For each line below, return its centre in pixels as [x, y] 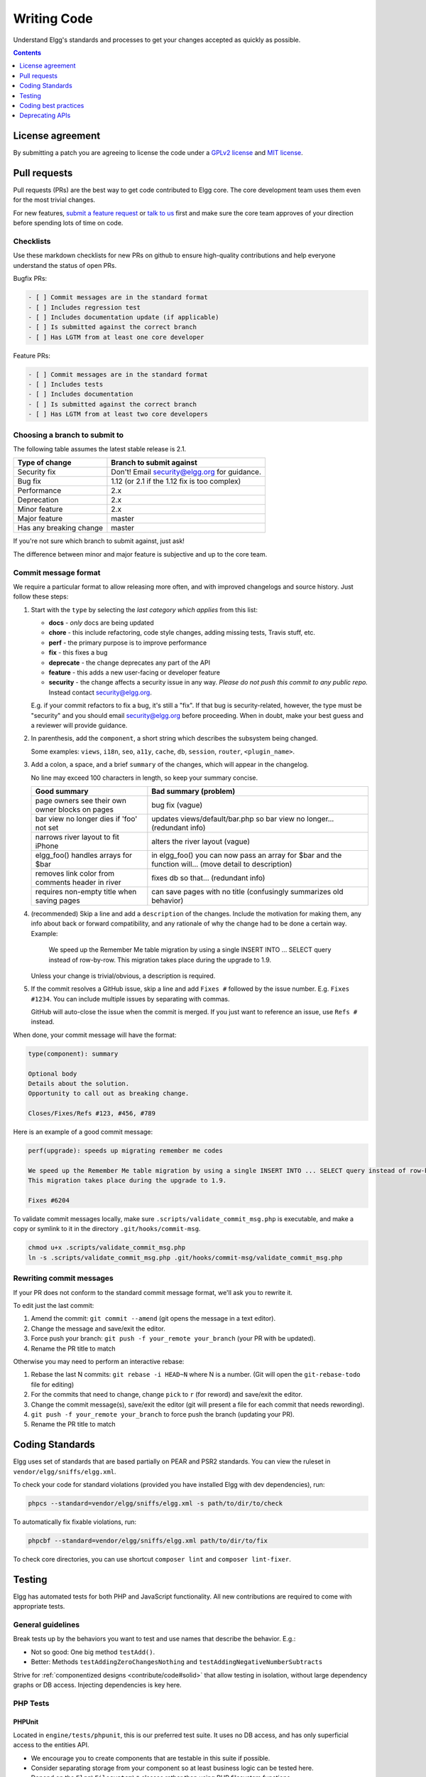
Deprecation [38, 500]
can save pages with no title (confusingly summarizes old [247, 891]
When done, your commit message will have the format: [95, 1035]
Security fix [37, 472]
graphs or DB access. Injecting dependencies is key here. [97, 1685]
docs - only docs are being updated [101, 623]
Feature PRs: [32, 355]
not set [47, 827]
